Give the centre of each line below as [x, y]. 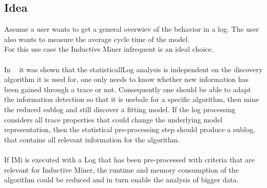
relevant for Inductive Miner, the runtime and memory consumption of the [121, 169]
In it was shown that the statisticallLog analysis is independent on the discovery [133, 69]
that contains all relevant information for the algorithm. [92, 139]
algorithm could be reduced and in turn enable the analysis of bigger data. [121, 180]
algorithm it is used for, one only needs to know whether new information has [127, 79]
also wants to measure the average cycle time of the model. [97, 39]
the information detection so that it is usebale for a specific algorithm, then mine [132, 99]
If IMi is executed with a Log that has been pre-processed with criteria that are [129, 159]
